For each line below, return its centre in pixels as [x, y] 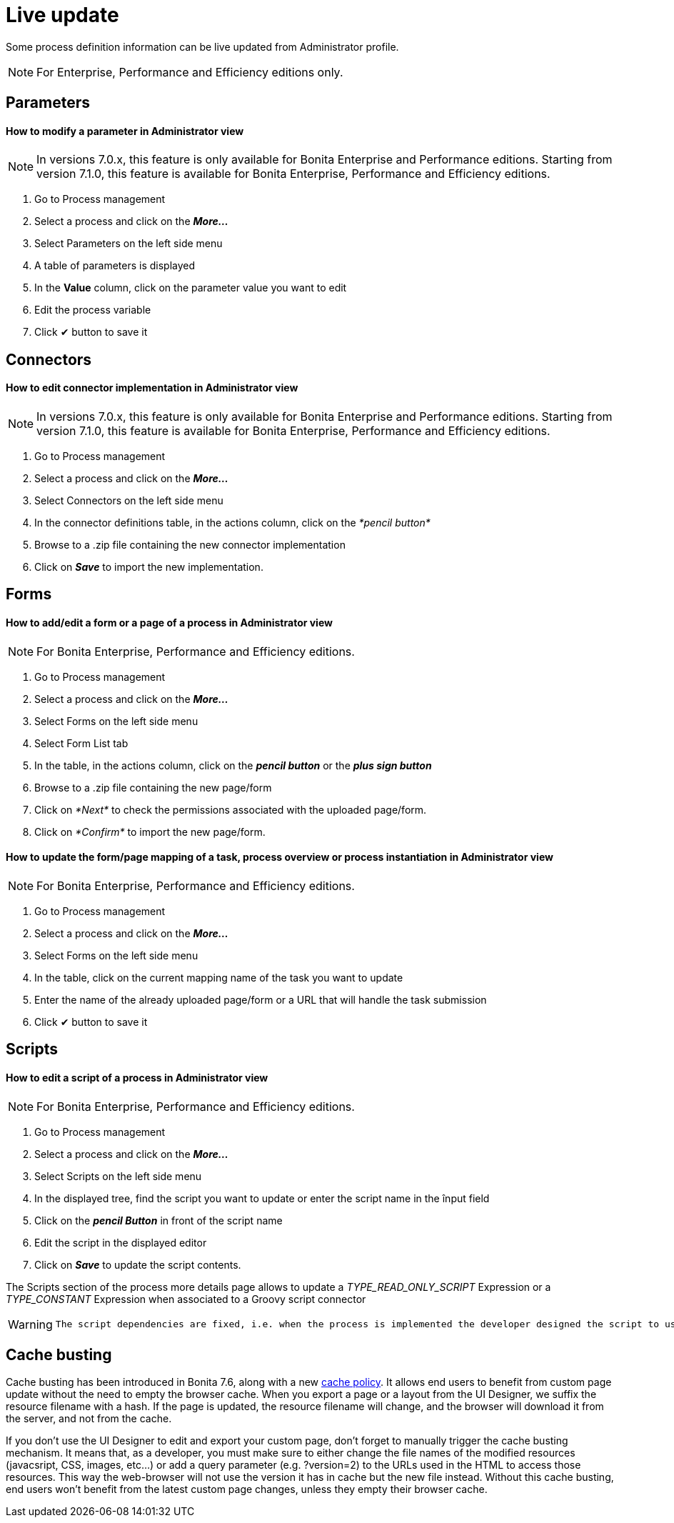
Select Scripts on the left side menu [118, 1176]
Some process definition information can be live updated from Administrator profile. [202, 46]
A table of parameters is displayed [115, 266]
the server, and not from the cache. [89, 1419]
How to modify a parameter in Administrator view [125, 131]
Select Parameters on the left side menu [129, 244]
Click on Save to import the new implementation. [149, 567]
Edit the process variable [93, 310]
